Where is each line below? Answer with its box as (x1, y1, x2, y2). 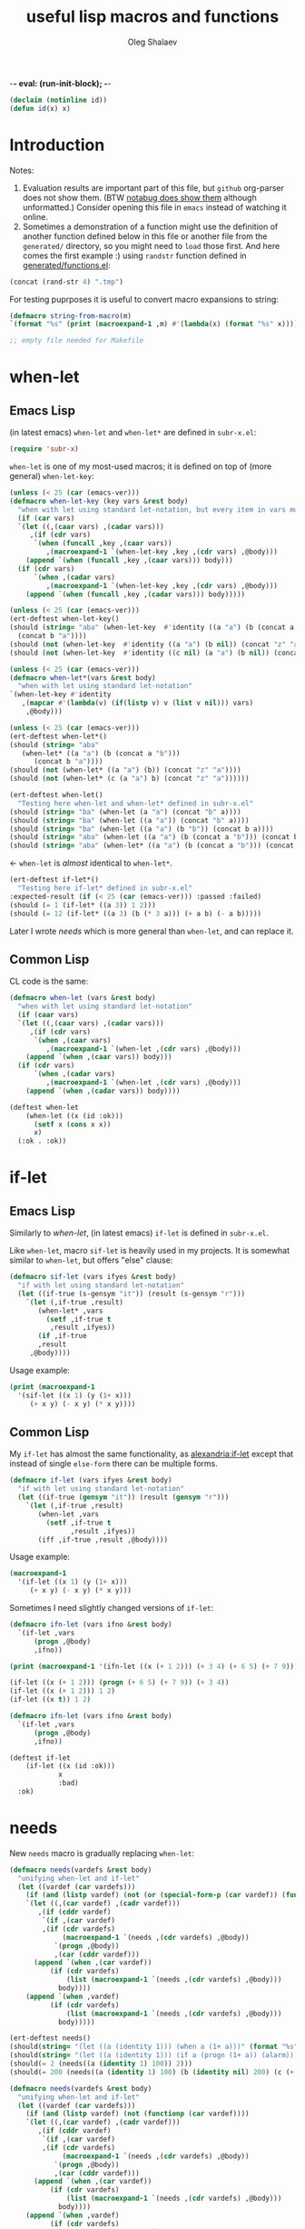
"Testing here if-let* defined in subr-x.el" (17, 884, 193, 893)
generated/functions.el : (22, 259, 111, 270)
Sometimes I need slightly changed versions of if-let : (9, 1603, 214, 1613)
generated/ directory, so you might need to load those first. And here (22, 240, 280, 251)
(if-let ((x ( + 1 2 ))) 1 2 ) (9, 1686, 116, 1696)
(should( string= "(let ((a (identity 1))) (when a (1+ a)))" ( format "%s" (9, 2043, 299, 2052)
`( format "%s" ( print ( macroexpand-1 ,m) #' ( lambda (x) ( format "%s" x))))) (9, 320, 302, 329)
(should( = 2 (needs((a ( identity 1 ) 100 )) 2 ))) (9, 2059, 193, 2069)
